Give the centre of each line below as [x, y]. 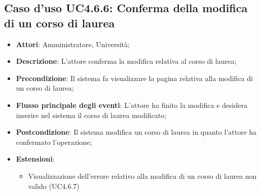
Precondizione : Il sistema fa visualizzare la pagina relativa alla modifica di [134, 78]
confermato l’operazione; [54, 142]
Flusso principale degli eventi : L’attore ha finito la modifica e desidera [132, 105]
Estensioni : [35, 159]
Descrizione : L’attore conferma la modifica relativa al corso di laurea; [126, 61]
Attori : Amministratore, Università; [73, 44]
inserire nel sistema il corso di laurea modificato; [91, 115]
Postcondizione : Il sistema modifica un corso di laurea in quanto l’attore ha [136, 132]
